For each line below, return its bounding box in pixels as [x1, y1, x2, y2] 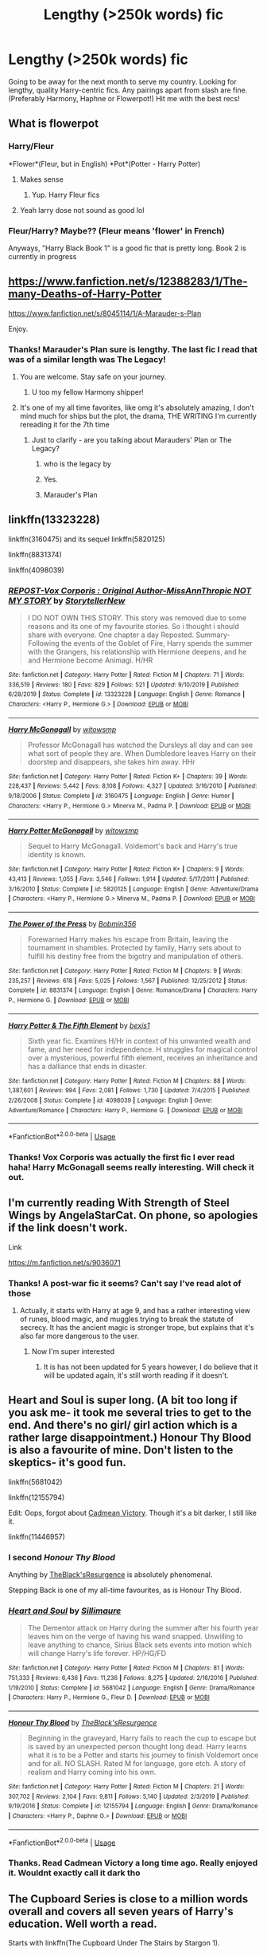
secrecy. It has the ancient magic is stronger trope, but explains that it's [19, 1322, 254, 1332]
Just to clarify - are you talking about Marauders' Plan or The [31, 435, 232, 445]
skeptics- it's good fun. [8, 1456, 127, 1469]
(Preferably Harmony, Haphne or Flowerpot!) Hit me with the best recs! [8, 93, 240, 103]
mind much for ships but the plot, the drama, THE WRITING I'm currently [19, 411, 257, 421]
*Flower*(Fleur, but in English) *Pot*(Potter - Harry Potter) [8, 159, 201, 168]
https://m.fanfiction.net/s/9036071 [8, 1257, 121, 1267]
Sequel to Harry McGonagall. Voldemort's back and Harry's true [27, 841, 238, 851]
